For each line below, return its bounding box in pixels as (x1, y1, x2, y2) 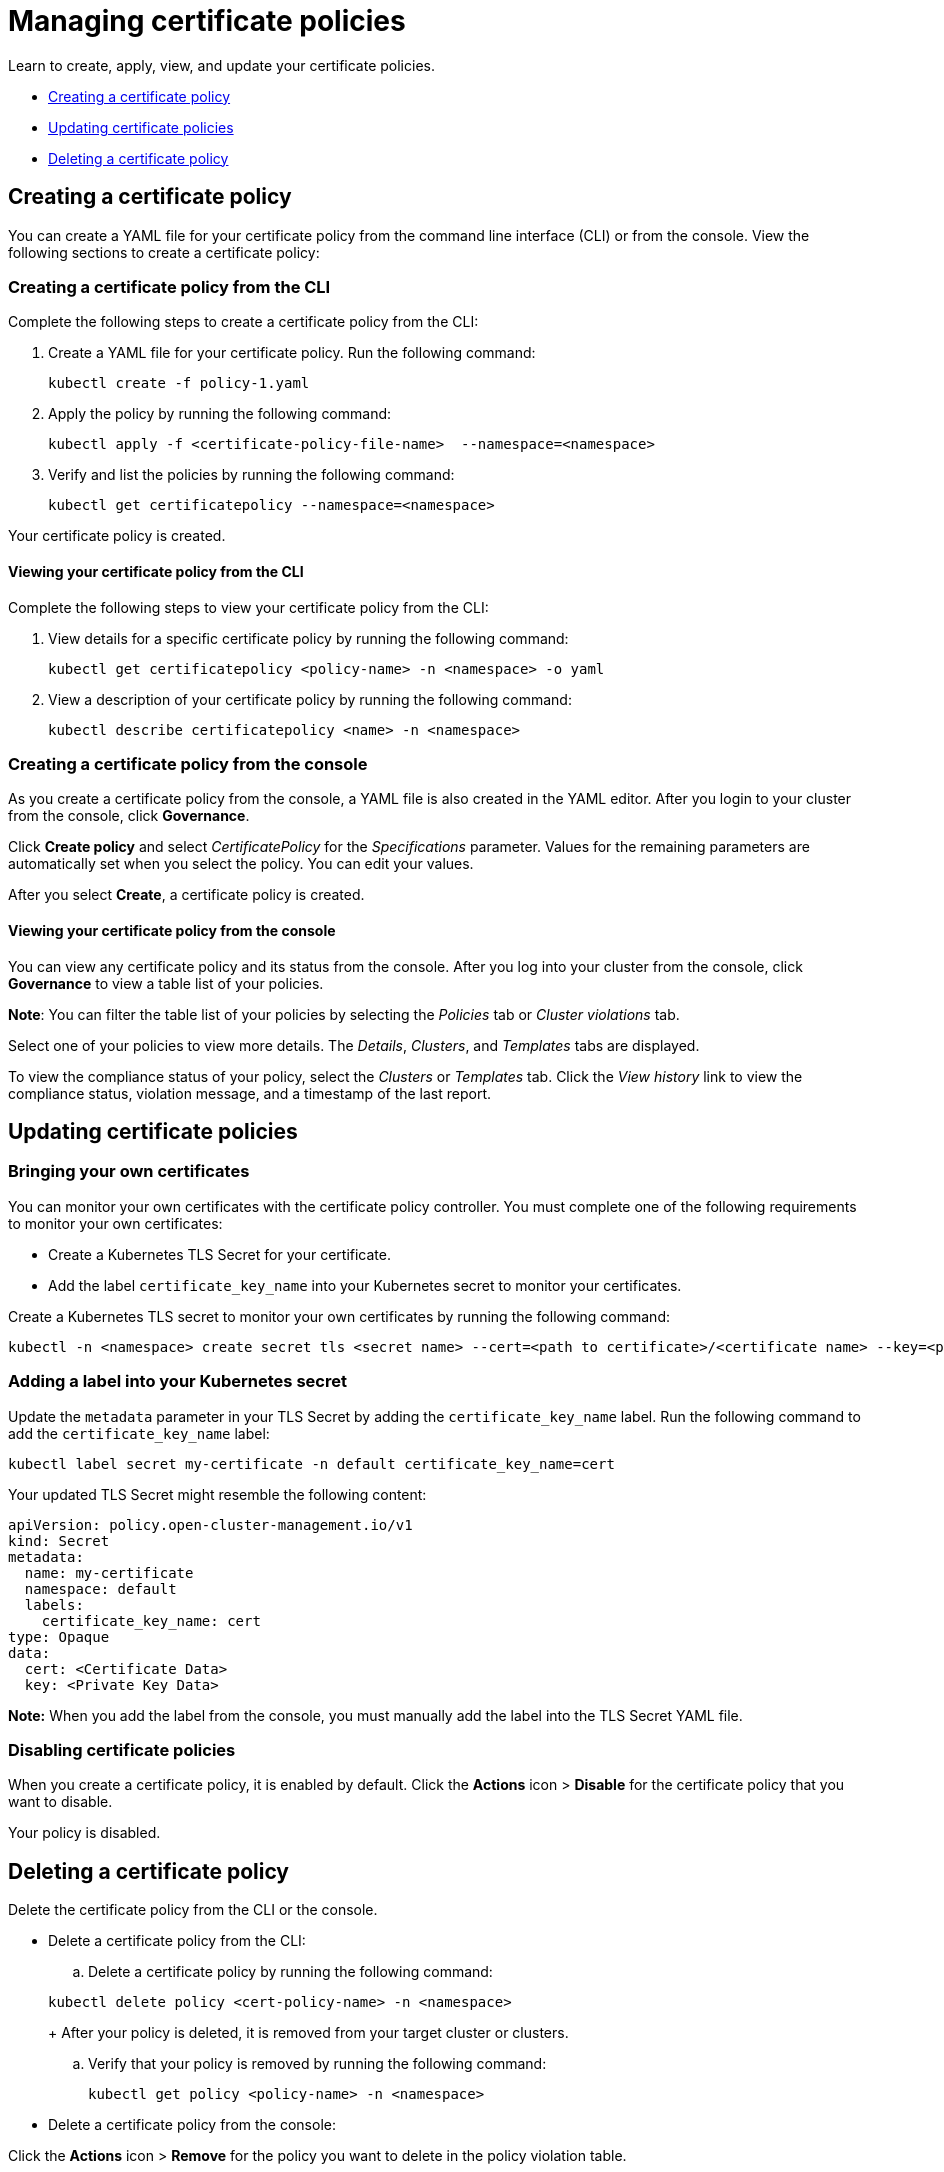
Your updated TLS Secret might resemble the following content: (8, 1485, 427, 1503)
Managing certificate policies (8, 4, 406, 38)
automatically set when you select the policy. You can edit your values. (8, 855, 474, 873)
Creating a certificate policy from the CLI (8, 276, 331, 297)
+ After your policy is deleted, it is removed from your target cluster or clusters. (48, 2024, 569, 2042)
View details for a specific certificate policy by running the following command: (48, 629, 569, 647)
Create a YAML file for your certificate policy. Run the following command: (48, 344, 536, 362)
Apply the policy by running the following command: (48, 405, 392, 423)
